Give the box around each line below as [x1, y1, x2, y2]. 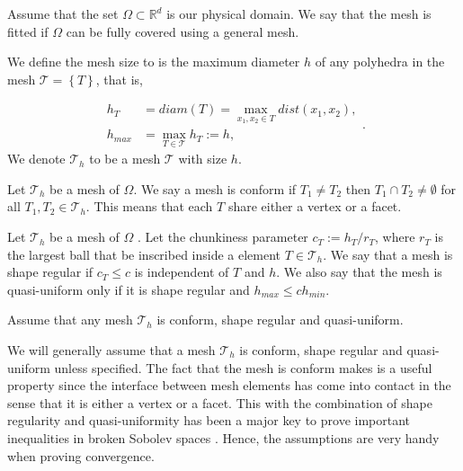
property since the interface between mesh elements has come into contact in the [7, 376, 451, 395]
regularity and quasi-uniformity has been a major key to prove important [7, 411, 411, 430]
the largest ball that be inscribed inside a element [7, 244, 281, 263]
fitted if [7, 22, 49, 40]
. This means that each [85, 197, 213, 216]
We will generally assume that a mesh [7, 341, 216, 360]
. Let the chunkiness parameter [138, 227, 308, 246]
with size [178, 149, 227, 168]
